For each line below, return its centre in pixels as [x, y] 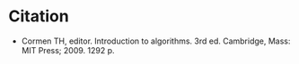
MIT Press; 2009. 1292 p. [68, 50]
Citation [39, 16]
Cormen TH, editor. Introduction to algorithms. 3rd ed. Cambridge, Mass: [156, 41]
